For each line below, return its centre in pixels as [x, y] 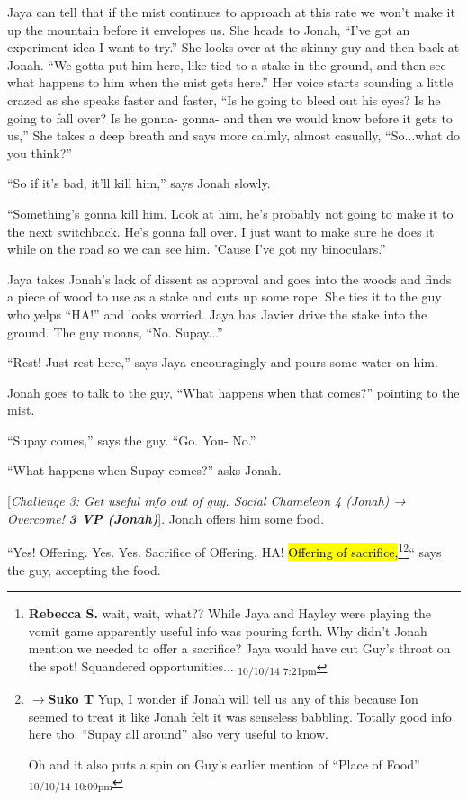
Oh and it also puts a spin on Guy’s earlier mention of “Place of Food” [224, 764]
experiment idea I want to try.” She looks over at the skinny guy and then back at [234, 47]
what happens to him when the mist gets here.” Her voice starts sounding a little [230, 82]
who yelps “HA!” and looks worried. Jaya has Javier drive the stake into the [217, 314]
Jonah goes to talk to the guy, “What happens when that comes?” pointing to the [234, 392]
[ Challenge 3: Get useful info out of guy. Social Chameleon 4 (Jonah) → [207, 501]
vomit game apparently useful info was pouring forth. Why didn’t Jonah [228, 630]
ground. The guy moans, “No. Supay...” [115, 332]
